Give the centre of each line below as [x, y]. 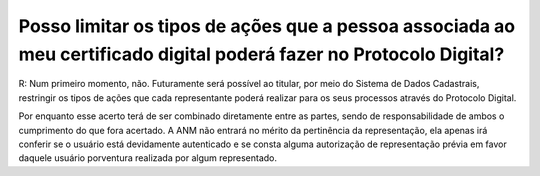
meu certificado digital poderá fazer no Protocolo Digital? [261, 54]
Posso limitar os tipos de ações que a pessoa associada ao [266, 26]
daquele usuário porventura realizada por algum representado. [148, 158]
